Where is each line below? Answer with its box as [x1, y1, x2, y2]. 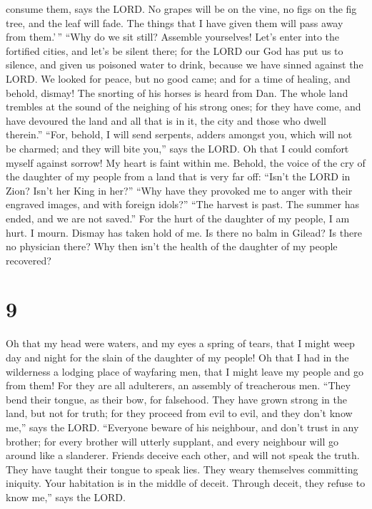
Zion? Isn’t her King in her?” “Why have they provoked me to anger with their [6, 182, 353, 197]
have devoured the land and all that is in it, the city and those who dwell [6, 113, 326, 128]
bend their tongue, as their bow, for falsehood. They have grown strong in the [6, 391, 348, 406]
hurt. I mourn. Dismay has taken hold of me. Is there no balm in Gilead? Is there [6, 225, 362, 240]
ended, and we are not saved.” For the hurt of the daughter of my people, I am [6, 210, 350, 225]
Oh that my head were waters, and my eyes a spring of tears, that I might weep [6, 336, 355, 351]
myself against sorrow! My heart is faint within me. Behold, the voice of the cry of [6, 155, 366, 170]
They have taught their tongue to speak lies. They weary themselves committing [6, 461, 358, 476]
